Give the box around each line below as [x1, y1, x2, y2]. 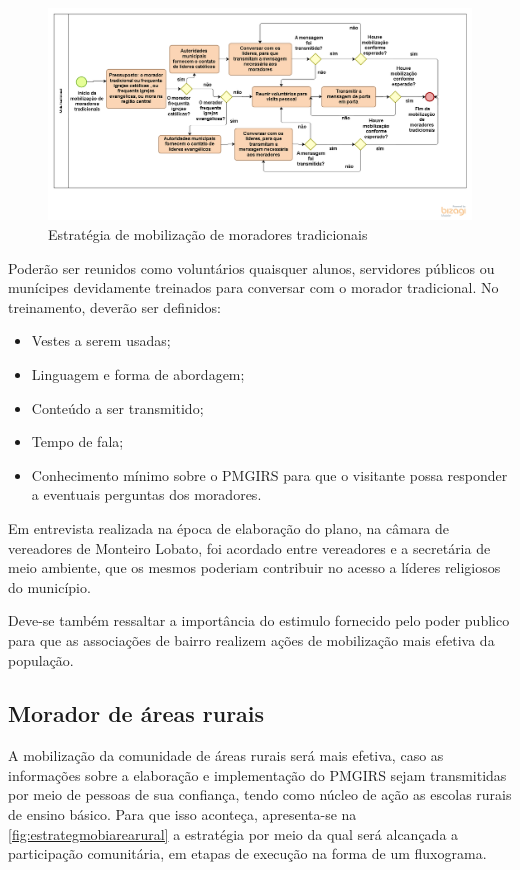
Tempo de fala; [31, 431, 124, 452]
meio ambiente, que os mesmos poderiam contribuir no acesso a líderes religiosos [8, 557, 501, 578]
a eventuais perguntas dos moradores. [31, 484, 262, 505]
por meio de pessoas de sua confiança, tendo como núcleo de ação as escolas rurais [8, 784, 512, 805]
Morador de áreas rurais [8, 698, 265, 729]
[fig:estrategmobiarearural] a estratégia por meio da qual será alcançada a [8, 823, 459, 844]
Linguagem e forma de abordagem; [31, 363, 245, 384]
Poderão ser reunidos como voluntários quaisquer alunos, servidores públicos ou [8, 257, 495, 278]
